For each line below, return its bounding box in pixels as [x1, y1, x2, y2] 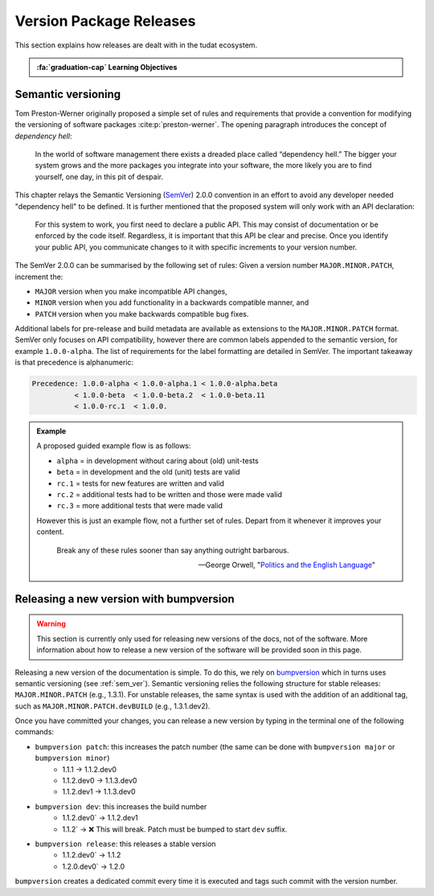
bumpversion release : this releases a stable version [35, 839, 216, 849]
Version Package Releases [14, 12, 196, 30]
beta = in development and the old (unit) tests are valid [56, 467, 240, 477]
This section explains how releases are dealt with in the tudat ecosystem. [14, 40, 257, 50]
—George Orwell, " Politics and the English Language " [198, 560, 375, 569]
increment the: [14, 272, 63, 282]
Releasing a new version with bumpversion [14, 592, 235, 606]
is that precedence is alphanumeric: [14, 358, 134, 368]
